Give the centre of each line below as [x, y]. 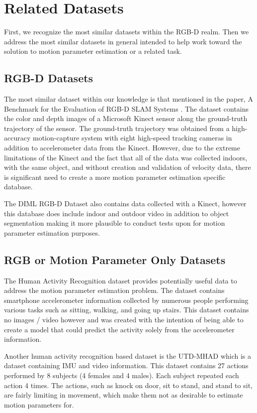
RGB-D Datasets [49, 78]
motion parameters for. [39, 404]
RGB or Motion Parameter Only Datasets [115, 259]
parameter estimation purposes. [52, 232]
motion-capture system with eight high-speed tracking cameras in [132, 138]
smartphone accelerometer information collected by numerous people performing [126, 300]
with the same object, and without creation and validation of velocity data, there [128, 167]
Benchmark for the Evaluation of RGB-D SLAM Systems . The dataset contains [127, 108]
